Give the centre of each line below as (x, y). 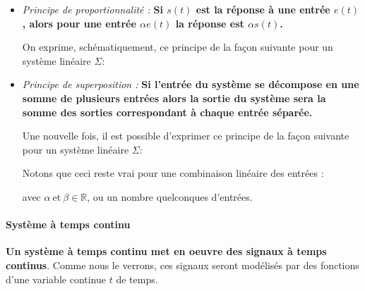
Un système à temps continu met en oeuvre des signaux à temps (166, 251)
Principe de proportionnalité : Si (92, 9)
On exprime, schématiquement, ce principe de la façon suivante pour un (178, 47)
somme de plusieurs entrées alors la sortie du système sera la (174, 98)
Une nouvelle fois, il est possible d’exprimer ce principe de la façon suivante (186, 136)
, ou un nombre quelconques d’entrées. (170, 196)
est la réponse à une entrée (263, 9)
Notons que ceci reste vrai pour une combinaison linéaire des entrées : (173, 173)
